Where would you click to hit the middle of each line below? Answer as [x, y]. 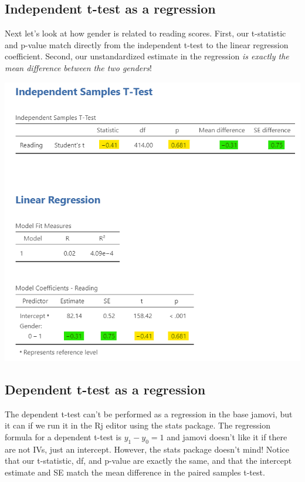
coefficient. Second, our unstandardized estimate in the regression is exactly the [147, 56]
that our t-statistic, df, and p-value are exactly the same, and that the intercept [148, 461]
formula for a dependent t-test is [63, 436]
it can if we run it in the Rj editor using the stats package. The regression [138, 425]
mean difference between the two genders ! [78, 67]
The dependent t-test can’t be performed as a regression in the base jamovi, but [149, 414]
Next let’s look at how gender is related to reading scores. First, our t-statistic [145, 33]
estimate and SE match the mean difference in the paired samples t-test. [135, 472]
